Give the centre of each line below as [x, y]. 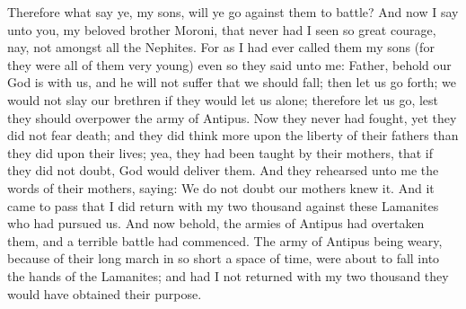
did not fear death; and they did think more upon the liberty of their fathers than [233, 135]
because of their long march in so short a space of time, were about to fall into [224, 258]
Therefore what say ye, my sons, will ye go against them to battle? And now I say [233, 12]
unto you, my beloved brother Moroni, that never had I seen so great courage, [222, 29]
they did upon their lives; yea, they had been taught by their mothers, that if [220, 152]
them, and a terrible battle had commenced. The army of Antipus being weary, [225, 240]
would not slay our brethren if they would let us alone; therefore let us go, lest [223, 99]
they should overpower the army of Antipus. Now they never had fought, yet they [232, 117]
